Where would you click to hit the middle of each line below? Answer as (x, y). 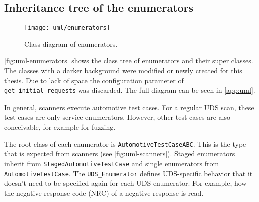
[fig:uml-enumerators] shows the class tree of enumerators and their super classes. (129, 61)
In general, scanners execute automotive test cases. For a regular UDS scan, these (129, 107)
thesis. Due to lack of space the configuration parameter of (94, 80)
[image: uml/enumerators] (67, 28)
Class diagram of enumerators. (71, 43)
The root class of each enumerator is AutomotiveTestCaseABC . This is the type (125, 143)
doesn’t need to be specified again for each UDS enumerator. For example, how (125, 183)
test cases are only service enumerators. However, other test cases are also (117, 117)
